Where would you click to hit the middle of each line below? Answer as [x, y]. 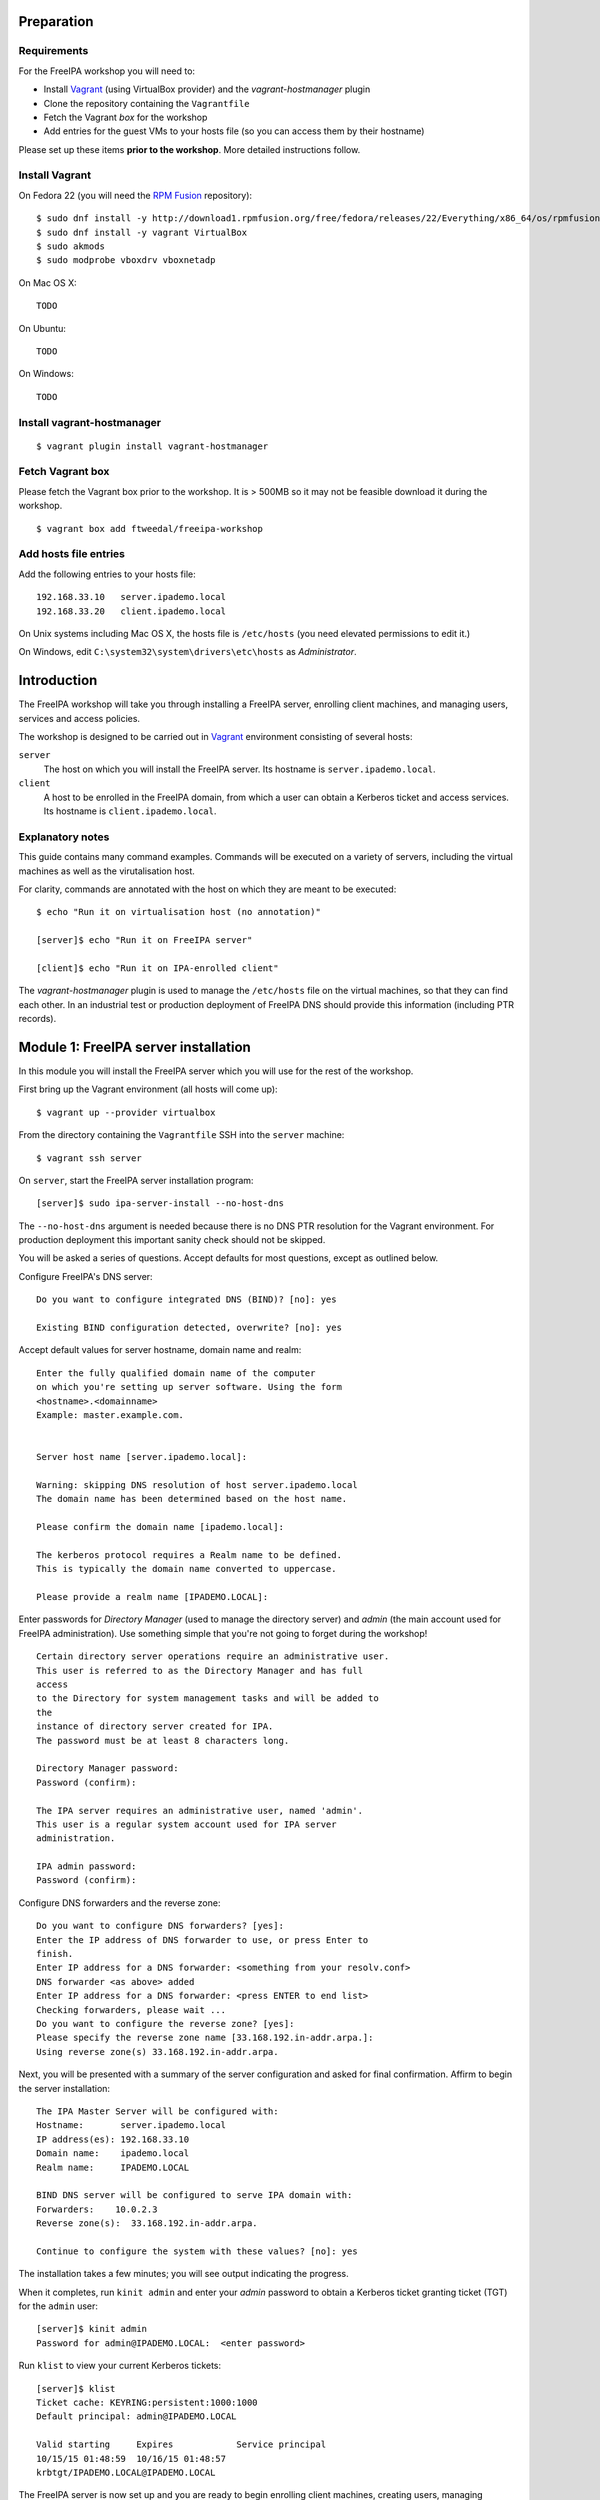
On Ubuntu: [42, 328]
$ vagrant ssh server [89, 1158]
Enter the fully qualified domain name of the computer [176, 1373]
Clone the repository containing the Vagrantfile [146, 103]
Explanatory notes [64, 837]
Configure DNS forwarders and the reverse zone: [119, 1902]
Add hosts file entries [71, 554]
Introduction [58, 680]
